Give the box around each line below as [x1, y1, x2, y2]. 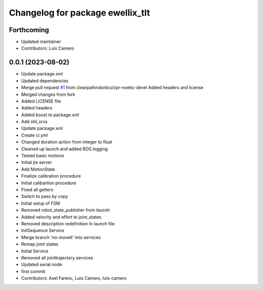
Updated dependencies [21, 78, 69, 84]
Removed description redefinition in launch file [21, 220, 115, 226]
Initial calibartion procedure [21, 180, 76, 186]
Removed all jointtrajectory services [21, 254, 94, 260]
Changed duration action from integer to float [21, 139, 113, 145]
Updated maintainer [21, 39, 61, 45]
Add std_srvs [21, 119, 48, 125]
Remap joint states [21, 241, 58, 247]
